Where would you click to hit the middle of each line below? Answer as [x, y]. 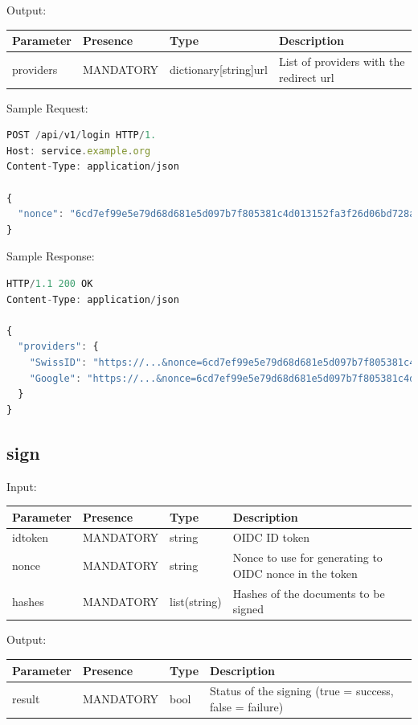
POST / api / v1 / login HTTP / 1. [82, 135]
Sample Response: [51, 256]
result [26, 699]
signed [248, 609]
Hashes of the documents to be [309, 593]
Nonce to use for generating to [307, 557]
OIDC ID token [271, 537]
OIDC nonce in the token [295, 573]
